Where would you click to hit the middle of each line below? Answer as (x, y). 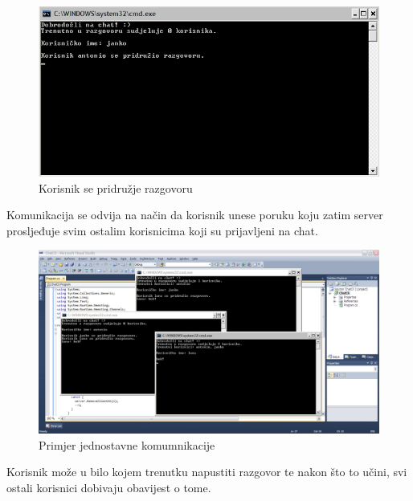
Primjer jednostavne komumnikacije (127, 444)
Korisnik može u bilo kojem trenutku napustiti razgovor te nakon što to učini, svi (207, 472)
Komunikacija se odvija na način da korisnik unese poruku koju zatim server (195, 215)
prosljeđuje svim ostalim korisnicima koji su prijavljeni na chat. (162, 230)
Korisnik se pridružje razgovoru (116, 187)
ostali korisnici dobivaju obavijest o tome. (109, 487)
